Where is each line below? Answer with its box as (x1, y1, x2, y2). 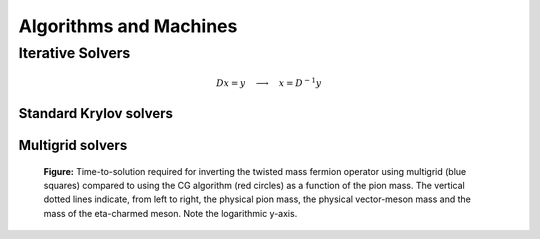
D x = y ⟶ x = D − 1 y (215, 76, 322, 89)
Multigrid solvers (18, 137, 128, 154)
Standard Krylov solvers (18, 105, 174, 122)
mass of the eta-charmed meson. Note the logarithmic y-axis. (43, 207, 298, 219)
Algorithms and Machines (18, 15, 238, 37)
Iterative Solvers (18, 44, 131, 62)
